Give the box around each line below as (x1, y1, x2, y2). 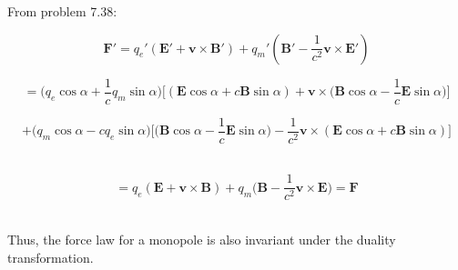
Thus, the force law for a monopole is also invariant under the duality (7, 229, 396, 248)
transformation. (7, 247, 94, 266)
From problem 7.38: (7, 2, 117, 20)
